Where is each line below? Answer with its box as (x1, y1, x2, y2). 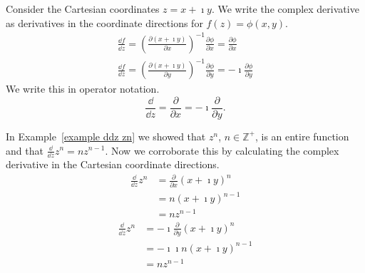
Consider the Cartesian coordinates (6, 1, 160, 16)
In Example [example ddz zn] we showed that (6, 128, 206, 143)
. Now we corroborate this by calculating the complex (105, 143, 339, 158)
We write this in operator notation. (6, 81, 160, 96)
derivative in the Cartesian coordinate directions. (6, 157, 220, 172)
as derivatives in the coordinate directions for (6, 15, 203, 30)
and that (6, 143, 43, 158)
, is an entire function (255, 128, 349, 143)
